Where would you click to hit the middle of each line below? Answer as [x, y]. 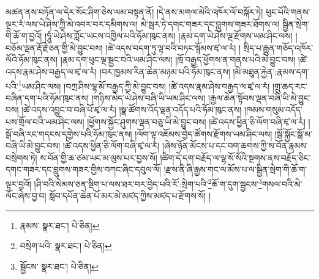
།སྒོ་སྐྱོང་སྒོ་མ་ [294, 133]
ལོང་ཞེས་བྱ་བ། [26, 196]
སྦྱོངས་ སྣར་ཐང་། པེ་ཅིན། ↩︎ [59, 266]
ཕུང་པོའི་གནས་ [288, 12]
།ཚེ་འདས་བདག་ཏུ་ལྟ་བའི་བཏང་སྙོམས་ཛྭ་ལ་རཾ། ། [173, 47]
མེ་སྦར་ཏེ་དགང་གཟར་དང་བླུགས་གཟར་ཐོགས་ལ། [210, 24]
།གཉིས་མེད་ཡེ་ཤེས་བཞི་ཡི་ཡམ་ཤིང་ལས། [148, 97]
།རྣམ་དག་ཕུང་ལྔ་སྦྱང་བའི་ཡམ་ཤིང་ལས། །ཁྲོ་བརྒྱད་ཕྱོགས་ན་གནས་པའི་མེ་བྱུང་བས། [178, 60]
